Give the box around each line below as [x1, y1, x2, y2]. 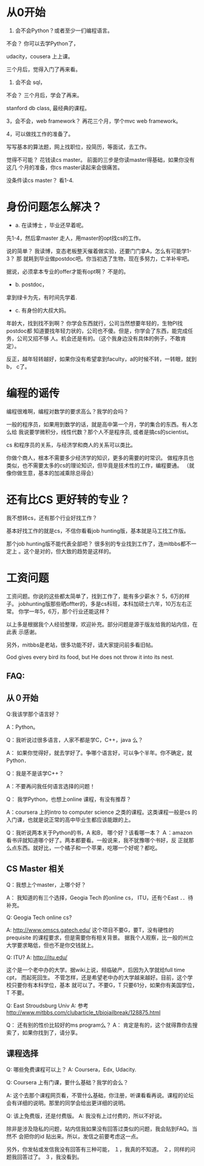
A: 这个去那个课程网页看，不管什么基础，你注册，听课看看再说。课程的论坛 [6, 1091, 194, 1098]
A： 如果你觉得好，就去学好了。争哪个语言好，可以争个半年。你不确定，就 [6, 749, 192, 756]
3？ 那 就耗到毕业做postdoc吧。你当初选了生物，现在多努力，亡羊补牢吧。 [6, 255, 193, 262]
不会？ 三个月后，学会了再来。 [6, 91, 83, 99]
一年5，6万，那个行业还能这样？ [29, 608, 110, 615]
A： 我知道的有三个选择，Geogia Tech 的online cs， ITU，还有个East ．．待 [6, 894, 194, 901]
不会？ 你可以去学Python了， [6, 40, 79, 47]
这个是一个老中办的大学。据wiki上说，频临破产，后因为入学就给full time [6, 966, 185, 973]
